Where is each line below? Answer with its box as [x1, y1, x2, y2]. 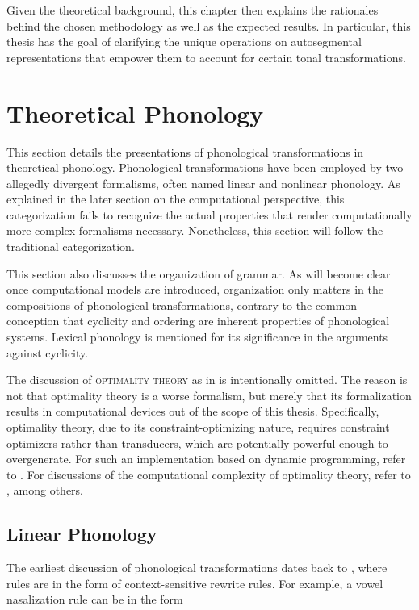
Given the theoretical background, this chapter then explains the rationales [6, 2, 379, 18]
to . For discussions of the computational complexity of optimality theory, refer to [6, 466, 411, 483]
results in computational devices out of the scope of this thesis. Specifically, [6, 403, 379, 420]
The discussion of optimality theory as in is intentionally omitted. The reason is [6, 371, 408, 388]
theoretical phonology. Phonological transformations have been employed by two [6, 159, 404, 176]
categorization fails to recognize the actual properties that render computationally [6, 206, 413, 223]
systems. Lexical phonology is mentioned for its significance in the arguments [6, 328, 388, 345]
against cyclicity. [6, 344, 89, 361]
